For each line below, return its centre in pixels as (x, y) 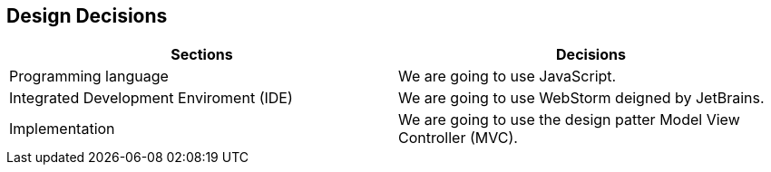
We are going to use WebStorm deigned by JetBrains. (581, 98)
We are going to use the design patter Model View (569, 120)
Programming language (89, 76)
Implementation (62, 129)
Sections (202, 55)
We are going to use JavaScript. (507, 76)
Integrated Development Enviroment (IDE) (151, 98)
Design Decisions (87, 16)
